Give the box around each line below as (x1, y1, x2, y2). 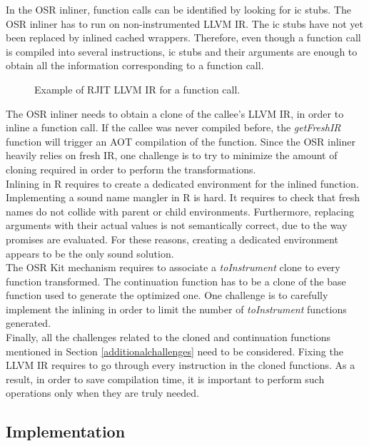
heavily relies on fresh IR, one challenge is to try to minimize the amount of (6, 148, 338, 163)
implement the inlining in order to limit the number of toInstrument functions (6, 301, 347, 316)
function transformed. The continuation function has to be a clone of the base (6, 273, 346, 288)
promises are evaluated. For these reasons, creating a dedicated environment (6, 231, 338, 246)
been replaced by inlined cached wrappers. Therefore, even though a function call (6, 30, 361, 45)
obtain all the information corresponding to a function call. (6, 58, 264, 73)
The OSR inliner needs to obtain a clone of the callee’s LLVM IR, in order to (6, 106, 344, 121)
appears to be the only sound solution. (6, 245, 174, 260)
